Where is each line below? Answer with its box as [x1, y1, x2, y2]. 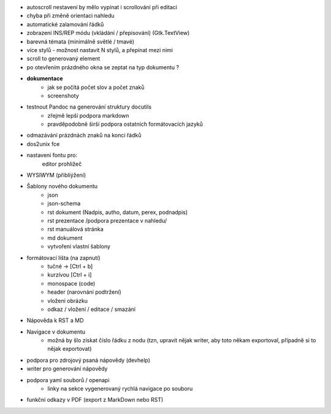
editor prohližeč [42, 160, 82, 167]
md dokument [47, 234, 83, 242]
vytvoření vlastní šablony [47, 243, 110, 250]
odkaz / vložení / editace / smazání [47, 305, 136, 313]
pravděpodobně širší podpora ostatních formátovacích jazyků [47, 120, 204, 128]
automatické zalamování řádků [26, 20, 104, 28]
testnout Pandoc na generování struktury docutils [26, 103, 152, 110]
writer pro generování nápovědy [26, 365, 108, 372]
